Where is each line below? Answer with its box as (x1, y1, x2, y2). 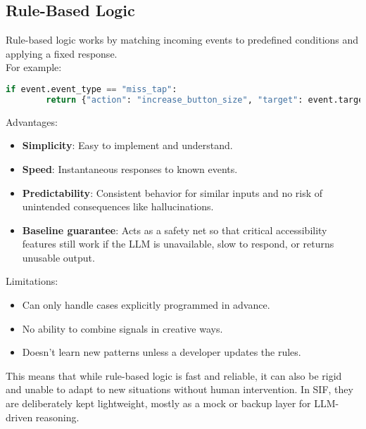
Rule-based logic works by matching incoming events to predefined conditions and (6, 32, 359, 47)
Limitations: (6, 274, 58, 288)
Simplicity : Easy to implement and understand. (22, 138, 233, 153)
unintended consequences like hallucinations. (22, 199, 214, 214)
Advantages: (6, 114, 58, 129)
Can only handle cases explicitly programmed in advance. (22, 297, 270, 312)
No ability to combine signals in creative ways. (22, 321, 223, 335)
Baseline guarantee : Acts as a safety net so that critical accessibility (22, 222, 327, 237)
